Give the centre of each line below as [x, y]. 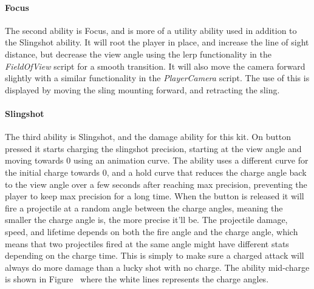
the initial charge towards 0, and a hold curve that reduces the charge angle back [156, 172]
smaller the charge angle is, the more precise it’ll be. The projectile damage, [146, 220]
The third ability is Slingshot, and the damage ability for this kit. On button [148, 137]
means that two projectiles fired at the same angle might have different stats [147, 243]
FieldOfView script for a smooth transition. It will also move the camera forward [155, 66]
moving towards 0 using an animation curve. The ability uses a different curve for [157, 160]
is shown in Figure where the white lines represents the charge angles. [137, 279]
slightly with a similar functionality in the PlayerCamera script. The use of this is [157, 78]
